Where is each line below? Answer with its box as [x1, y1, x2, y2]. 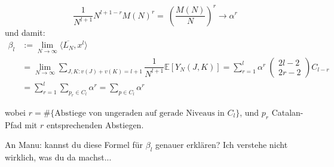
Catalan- [271, 106, 304, 118]
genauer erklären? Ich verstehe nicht [155, 138, 288, 151]
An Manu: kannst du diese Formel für [5, 138, 143, 151]
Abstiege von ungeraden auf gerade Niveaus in [54, 109, 225, 117]
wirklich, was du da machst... [5, 151, 112, 163]
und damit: [5, 26, 45, 38]
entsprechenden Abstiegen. [46, 118, 144, 131]
